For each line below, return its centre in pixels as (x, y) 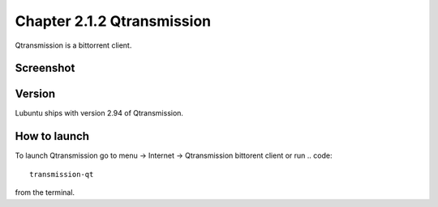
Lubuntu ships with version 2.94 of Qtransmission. (99, 113)
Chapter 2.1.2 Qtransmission (113, 21)
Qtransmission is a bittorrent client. (73, 45)
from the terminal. (45, 192)
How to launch (52, 136)
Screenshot (45, 68)
